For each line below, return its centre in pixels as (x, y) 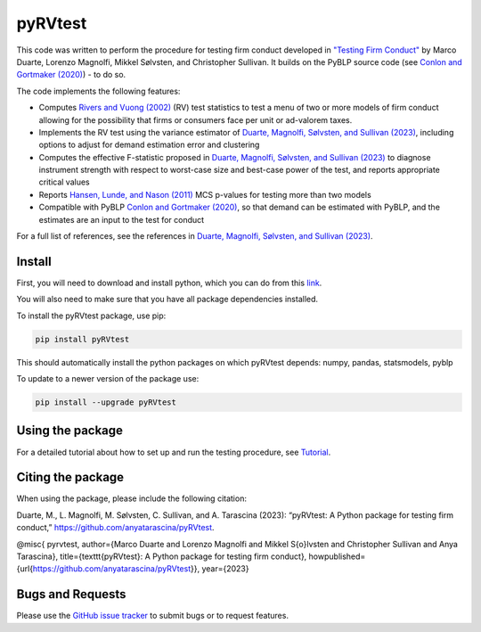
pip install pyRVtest (82, 339)
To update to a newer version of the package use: (108, 379)
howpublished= (337, 556)
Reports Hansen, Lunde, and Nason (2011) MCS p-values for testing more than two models (205, 194)
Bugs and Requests (71, 594)
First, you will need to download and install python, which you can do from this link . (169, 283)
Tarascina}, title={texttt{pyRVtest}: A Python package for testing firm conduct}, (162, 556)
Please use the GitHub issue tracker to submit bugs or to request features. (153, 616)
